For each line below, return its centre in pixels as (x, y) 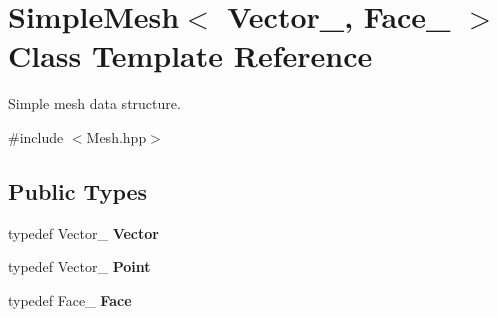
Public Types (78, 190)
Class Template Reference (190, 55)
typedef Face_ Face (70, 299)
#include (36, 136)
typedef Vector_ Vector (83, 232)
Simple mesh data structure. (94, 103)
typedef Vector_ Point (79, 266)
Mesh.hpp (116, 136)
